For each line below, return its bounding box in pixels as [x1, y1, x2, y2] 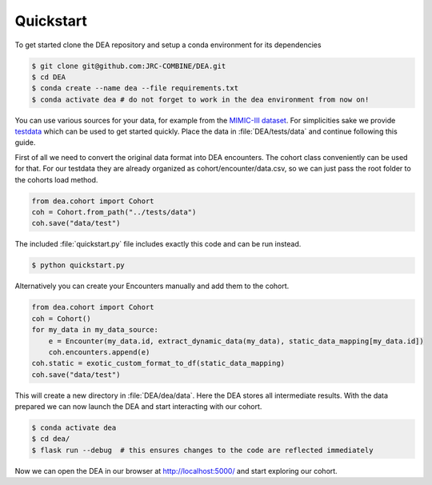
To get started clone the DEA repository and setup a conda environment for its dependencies [14, 40, 322, 50]
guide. [14, 138, 36, 147]
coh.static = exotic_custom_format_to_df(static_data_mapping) [31, 359, 286, 368]
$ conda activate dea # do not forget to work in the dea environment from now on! [31, 94, 370, 104]
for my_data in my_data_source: [31, 325, 159, 335]
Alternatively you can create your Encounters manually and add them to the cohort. [14, 281, 290, 291]
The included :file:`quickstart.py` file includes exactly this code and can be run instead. [14, 239, 302, 249]
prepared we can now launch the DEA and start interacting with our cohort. [14, 402, 262, 411]
